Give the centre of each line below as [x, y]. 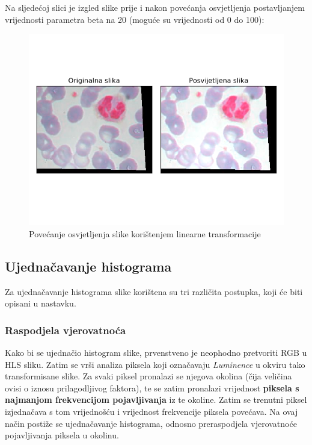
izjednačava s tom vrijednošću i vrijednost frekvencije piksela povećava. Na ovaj [151, 411]
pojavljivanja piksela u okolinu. [62, 435]
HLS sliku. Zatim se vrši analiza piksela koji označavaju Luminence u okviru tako [155, 364]
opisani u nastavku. [41, 303]
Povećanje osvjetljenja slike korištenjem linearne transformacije [145, 233]
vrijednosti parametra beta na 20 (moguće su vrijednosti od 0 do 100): [135, 19]
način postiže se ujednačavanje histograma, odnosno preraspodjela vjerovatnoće [151, 423]
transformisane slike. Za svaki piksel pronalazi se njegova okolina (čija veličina [148, 376]
